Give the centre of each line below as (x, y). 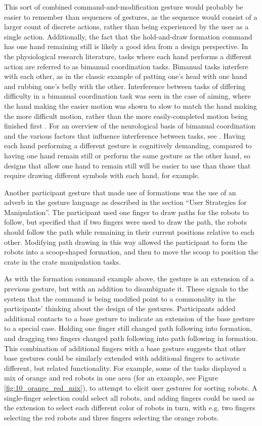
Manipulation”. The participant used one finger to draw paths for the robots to (126, 212)
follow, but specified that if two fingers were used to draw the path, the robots (125, 222)
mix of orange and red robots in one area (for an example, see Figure (111, 378)
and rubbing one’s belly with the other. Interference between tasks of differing (125, 86)
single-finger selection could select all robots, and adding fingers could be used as (129, 397)
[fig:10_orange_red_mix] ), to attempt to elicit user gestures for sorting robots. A (131, 387)
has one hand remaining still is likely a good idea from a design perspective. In (126, 46)
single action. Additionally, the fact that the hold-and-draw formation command (128, 36)
